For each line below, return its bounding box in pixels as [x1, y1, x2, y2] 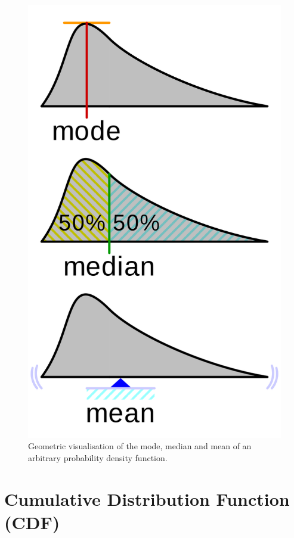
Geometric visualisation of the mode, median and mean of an [28, 440, 252, 452]
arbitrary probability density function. [28, 451, 168, 464]
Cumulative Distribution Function [4, 486, 290, 511]
